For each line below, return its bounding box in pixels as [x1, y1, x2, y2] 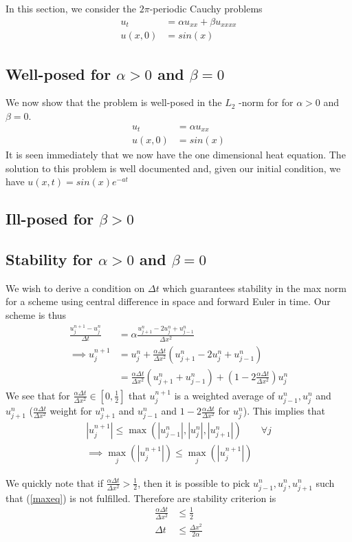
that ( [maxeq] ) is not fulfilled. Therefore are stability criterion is [5, 490, 276, 505]
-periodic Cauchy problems [149, 1, 263, 15]
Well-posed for [5, 63, 111, 84]
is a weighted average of [174, 388, 275, 402]
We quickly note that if [5, 475, 103, 490]
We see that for [5, 388, 70, 402]
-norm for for [239, 95, 294, 110]
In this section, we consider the [5, 1, 137, 15]
